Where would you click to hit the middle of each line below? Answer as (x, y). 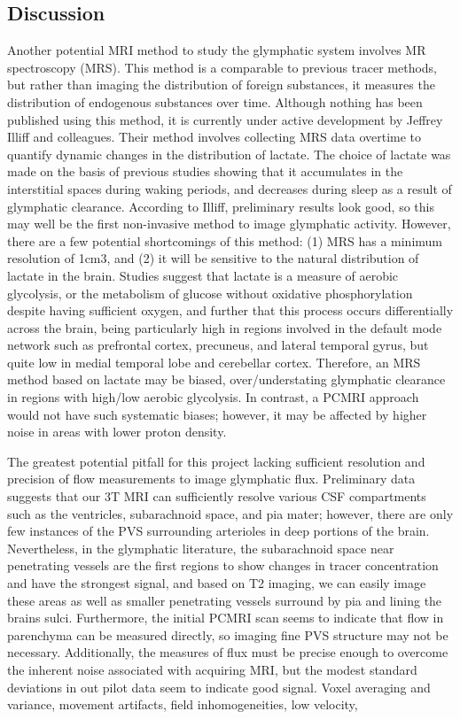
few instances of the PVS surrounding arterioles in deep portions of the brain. (218, 531)
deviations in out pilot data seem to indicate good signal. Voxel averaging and (219, 687)
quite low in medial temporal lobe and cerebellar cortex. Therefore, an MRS (214, 362)
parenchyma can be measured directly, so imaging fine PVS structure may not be (228, 634)
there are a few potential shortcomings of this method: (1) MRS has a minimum (225, 240)
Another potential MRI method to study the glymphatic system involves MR (217, 50)
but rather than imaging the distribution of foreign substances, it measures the (221, 85)
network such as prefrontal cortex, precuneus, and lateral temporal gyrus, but (218, 345)
